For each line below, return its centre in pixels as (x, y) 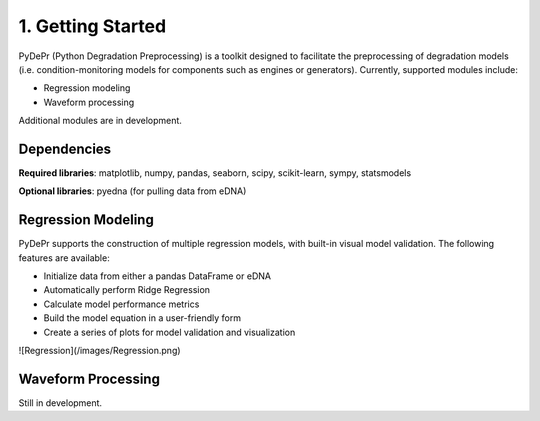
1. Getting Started (92, 26)
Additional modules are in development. (100, 121)
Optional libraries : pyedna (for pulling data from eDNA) (132, 191)
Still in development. (60, 402)
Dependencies (65, 148)
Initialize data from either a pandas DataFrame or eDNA (157, 276)
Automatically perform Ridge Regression (126, 290)
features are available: (64, 257)
